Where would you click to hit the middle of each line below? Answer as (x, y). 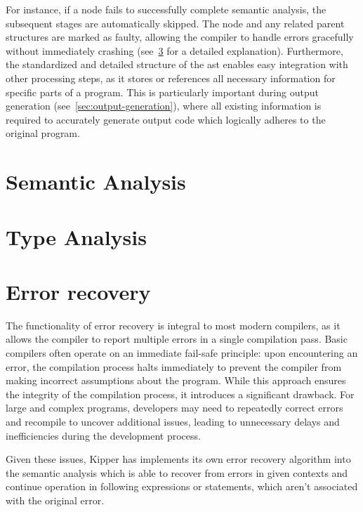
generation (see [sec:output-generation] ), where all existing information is (164, 106)
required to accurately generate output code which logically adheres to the (166, 119)
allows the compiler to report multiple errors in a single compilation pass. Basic (177, 339)
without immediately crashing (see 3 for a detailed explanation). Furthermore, (174, 50)
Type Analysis (76, 236)
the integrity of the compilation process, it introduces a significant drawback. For (180, 394)
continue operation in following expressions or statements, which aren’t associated (182, 486)
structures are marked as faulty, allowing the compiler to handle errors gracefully (180, 37)
